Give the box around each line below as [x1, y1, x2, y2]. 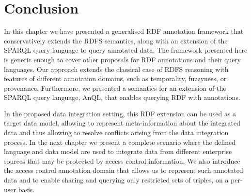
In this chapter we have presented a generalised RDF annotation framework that [4, 26, 244, 36]
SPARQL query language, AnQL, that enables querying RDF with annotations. [4, 92, 240, 102]
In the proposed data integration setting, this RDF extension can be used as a [4, 108, 236, 118]
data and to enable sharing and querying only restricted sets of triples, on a [4, 175, 229, 185]
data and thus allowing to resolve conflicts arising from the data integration [4, 127, 229, 138]
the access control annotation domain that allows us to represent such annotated [4, 165, 243, 175]
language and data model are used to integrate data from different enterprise [4, 146, 232, 156]
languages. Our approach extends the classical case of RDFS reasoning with [4, 64, 229, 74]
